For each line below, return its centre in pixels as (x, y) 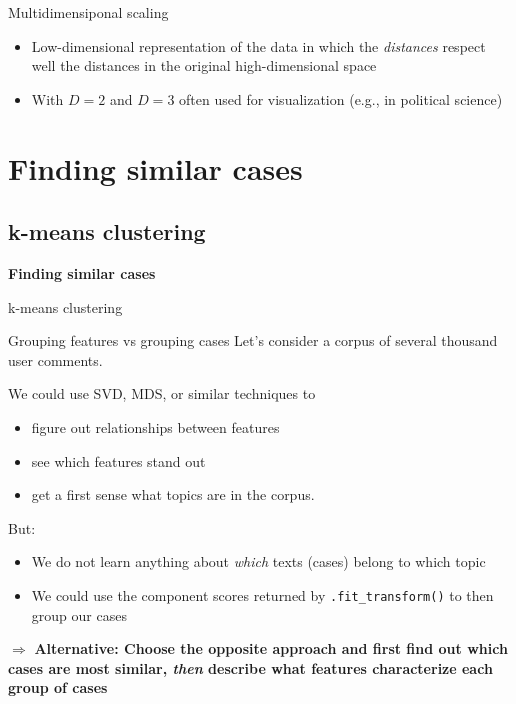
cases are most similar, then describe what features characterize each (250, 667)
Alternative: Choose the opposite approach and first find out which (271, 648)
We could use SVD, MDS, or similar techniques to (162, 393)
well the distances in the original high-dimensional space (204, 65)
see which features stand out (118, 460)
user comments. (55, 359)
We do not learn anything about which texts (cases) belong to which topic (258, 561)
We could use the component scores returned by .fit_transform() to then (262, 594)
